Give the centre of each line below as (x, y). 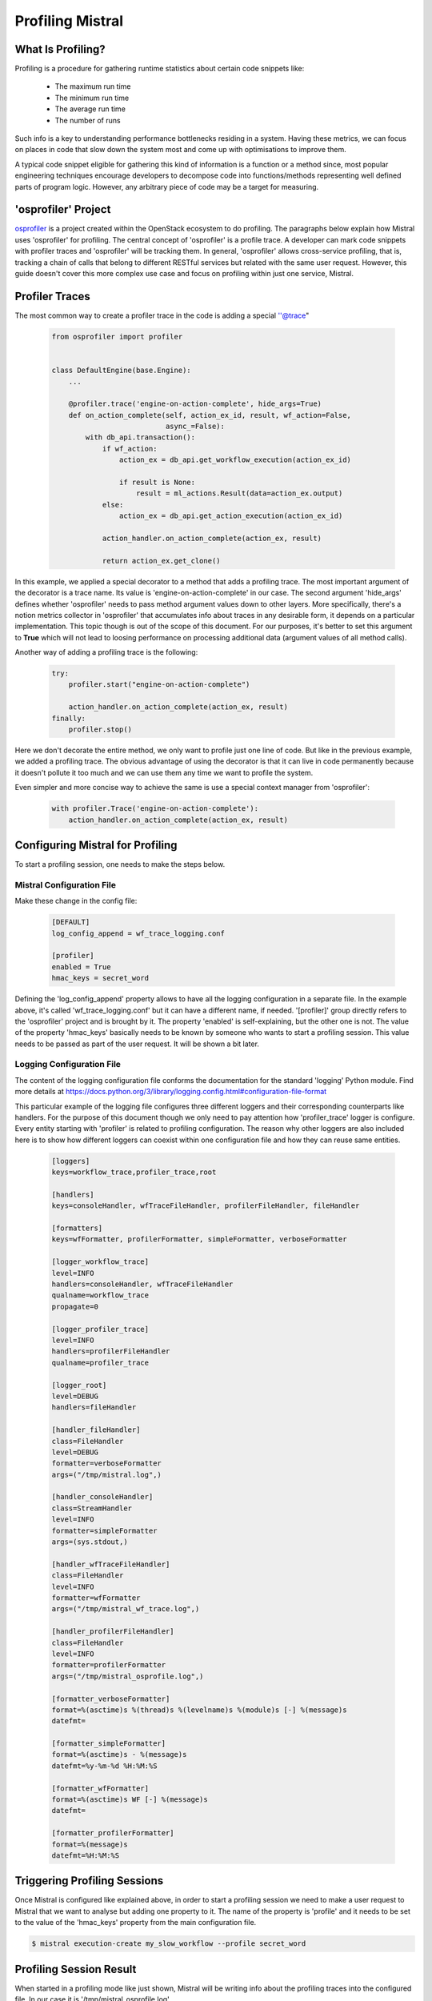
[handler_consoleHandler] (102, 1497)
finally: (69, 718)
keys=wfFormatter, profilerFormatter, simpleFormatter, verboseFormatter (199, 1239)
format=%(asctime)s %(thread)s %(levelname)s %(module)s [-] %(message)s (199, 1710)
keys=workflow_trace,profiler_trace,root (134, 1172)
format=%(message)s (90, 1844)
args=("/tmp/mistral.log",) (106, 1474)
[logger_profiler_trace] (100, 1329)
